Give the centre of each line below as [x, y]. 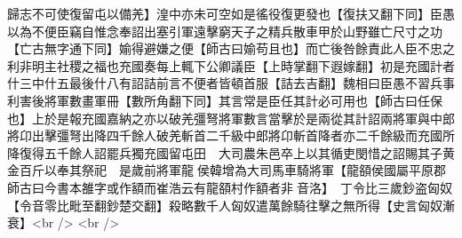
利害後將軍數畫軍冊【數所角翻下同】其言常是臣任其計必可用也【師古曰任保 [225, 100]
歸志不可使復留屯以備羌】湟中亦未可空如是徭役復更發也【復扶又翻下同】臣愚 [231, 13]
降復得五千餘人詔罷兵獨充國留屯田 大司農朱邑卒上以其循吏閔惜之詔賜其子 [225, 152]
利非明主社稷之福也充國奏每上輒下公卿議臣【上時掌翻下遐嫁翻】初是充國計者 [231, 65]
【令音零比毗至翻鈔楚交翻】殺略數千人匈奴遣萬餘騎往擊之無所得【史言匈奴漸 [231, 205]
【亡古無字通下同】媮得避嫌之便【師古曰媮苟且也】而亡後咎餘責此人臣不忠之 [231, 48]
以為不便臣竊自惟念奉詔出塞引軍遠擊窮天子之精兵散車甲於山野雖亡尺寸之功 [225, 31]
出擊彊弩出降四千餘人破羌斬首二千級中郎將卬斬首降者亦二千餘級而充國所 [243, 135]
